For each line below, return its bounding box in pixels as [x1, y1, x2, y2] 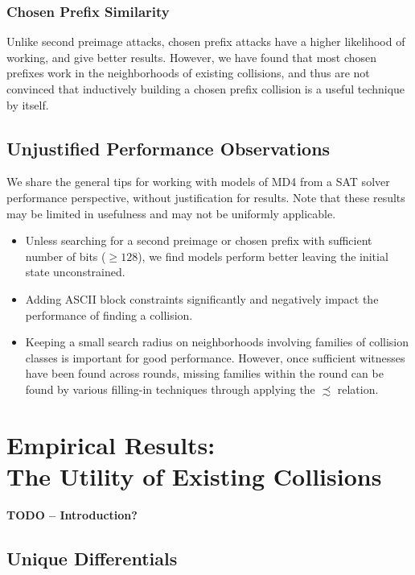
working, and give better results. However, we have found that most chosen [6, 48, 377, 65]
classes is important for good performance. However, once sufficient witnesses [25, 349, 405, 366]
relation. [337, 380, 379, 397]
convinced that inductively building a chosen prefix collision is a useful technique [6, 81, 405, 97]
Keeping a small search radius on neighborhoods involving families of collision [25, 333, 409, 350]
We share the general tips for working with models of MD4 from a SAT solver [6, 173, 390, 190]
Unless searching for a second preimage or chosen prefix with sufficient [25, 232, 372, 249]
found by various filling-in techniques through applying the [25, 380, 315, 397]
